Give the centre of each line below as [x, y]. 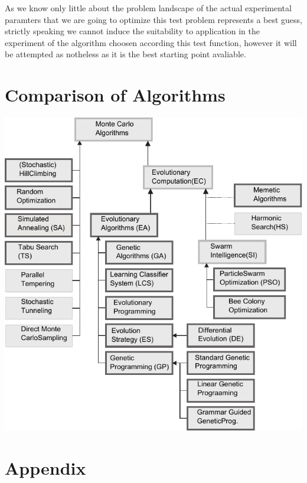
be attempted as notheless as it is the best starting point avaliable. [125, 54]
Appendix [45, 468]
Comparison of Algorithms [115, 95]
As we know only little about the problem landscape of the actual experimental [148, 8]
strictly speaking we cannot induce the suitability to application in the [132, 31]
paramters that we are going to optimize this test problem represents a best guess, [153, 19]
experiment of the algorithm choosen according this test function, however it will [151, 42]
